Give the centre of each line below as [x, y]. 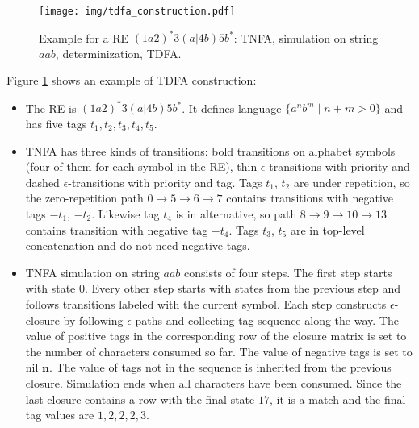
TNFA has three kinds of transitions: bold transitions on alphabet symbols [210, 150]
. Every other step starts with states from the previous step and [242, 288]
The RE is [51, 108]
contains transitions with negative [310, 198]
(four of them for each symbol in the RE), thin [141, 166]
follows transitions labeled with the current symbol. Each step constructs [206, 303]
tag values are [60, 415]
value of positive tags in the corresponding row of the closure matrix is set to [216, 336]
